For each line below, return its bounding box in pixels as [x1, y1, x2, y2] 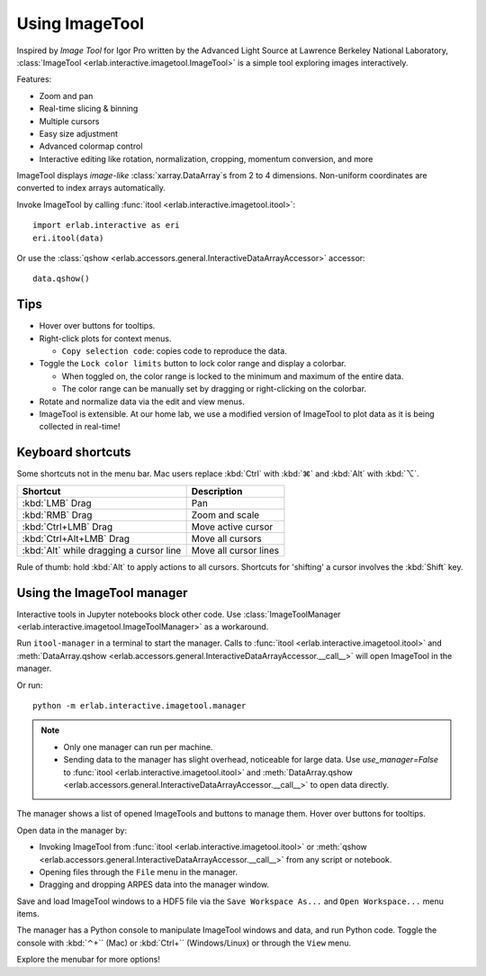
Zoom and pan [39, 90, 94, 101]
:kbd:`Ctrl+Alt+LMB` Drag [22, 532, 130, 545]
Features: [16, 74, 52, 85]
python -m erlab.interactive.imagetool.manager [32, 700, 247, 710]
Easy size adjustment [39, 128, 119, 139]
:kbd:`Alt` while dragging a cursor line [22, 544, 182, 556]
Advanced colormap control [39, 140, 143, 152]
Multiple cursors [39, 115, 100, 126]
